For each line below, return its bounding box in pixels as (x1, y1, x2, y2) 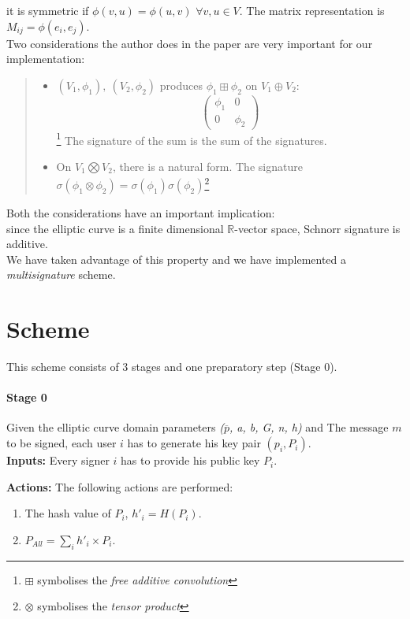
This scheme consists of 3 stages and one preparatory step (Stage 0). (6, 358, 337, 375)
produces (159, 76, 203, 93)
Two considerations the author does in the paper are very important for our (6, 35, 373, 51)
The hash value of (24, 505, 111, 521)
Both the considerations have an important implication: (6, 205, 275, 221)
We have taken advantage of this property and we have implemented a (6, 250, 347, 267)
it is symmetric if (6, 2, 89, 18)
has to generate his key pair (127, 435, 261, 451)
